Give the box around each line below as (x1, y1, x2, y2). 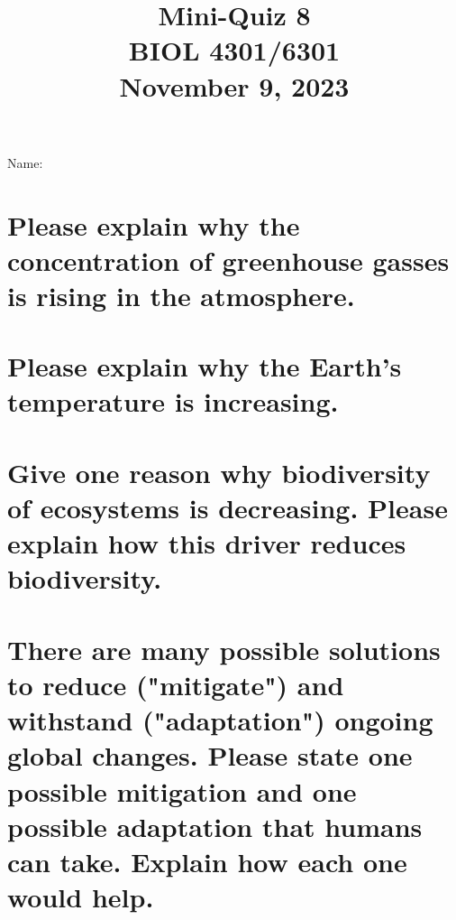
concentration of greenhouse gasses (7, 241, 450, 278)
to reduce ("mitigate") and (7, 665, 344, 702)
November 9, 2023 (119, 67, 350, 104)
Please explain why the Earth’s (7, 348, 402, 385)
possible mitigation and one (7, 772, 357, 809)
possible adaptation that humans (7, 807, 423, 844)
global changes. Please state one (7, 737, 413, 774)
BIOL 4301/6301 (128, 32, 341, 69)
